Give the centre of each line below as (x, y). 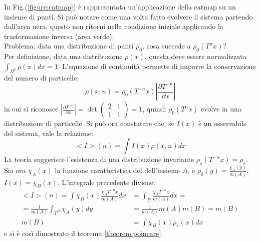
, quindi (154, 109)
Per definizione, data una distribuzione (63, 56)
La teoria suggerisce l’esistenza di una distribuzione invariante (99, 159)
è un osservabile (222, 123)
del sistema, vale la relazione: (49, 133)
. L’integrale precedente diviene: (106, 182)
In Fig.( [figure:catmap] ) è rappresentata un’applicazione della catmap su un (120, 6)
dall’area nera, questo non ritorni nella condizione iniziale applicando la (114, 26)
